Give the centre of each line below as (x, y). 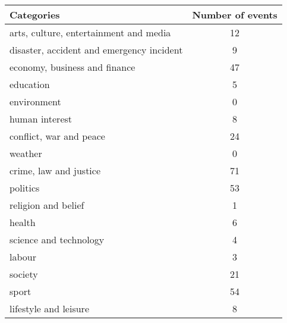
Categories (35, 15)
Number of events (235, 15)
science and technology (57, 239)
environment (35, 101)
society (24, 274)
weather (26, 153)
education (30, 84)
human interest (41, 119)
